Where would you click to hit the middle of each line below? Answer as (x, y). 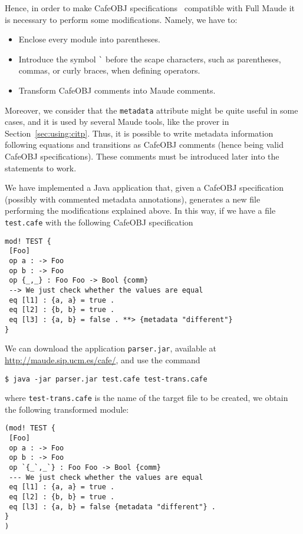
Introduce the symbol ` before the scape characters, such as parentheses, (150, 59)
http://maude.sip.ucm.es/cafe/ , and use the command (103, 359)
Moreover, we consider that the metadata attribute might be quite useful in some (151, 110)
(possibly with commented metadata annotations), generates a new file (133, 199)
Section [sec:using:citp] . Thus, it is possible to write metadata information (139, 133)
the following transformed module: (67, 409)
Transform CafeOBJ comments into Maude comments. (117, 90)
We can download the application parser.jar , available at (111, 348)
